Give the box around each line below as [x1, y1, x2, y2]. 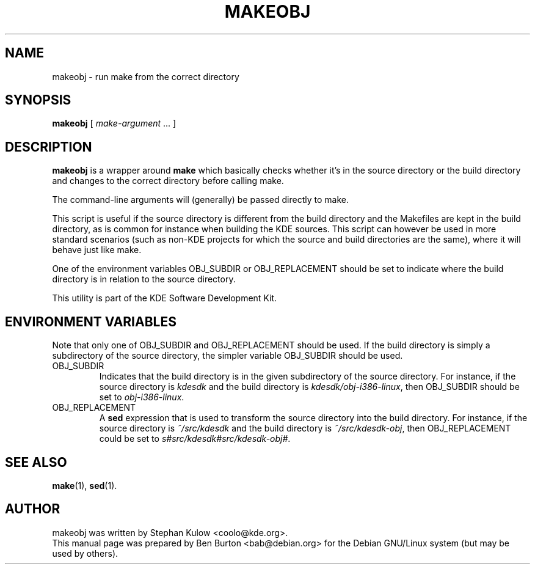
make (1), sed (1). [52, 480, 117, 491]
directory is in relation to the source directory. [52, 274, 236, 285]
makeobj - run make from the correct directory [52, 71, 239, 82]
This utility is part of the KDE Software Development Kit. [52, 293, 277, 304]
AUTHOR [5, 501, 60, 517]
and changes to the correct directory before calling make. [52, 175, 284, 186]
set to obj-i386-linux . [99, 392, 184, 403]
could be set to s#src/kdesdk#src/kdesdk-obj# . [99, 433, 291, 444]
